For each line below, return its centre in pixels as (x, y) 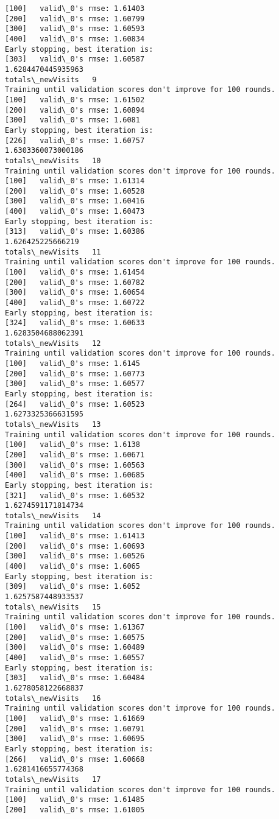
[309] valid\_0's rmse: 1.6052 (72, 587)
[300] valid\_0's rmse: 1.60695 (75, 739)
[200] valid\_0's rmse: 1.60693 (75, 546)
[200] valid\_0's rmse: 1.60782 (75, 282)
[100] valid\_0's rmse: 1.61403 (75, 9)
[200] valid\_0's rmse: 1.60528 (75, 191)
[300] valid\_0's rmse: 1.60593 (75, 29)
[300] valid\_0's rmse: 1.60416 (75, 201)
